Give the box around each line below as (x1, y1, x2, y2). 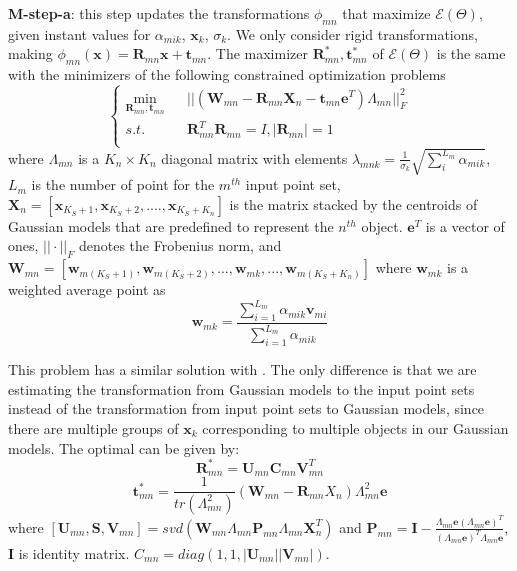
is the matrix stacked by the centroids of (229, 193, 478, 214)
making (8, 43, 53, 64)
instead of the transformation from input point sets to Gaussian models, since (8, 398, 485, 419)
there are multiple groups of (8, 417, 179, 438)
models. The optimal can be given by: (8, 437, 240, 458)
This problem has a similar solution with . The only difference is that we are (8, 359, 477, 380)
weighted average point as (8, 279, 166, 300)
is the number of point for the (31, 174, 215, 195)
